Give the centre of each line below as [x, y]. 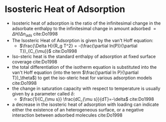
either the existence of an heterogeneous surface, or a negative [78, 109]
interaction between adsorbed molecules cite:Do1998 [67, 115]
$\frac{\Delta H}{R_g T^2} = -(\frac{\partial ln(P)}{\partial [78, 46]
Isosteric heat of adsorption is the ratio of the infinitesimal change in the [86, 23]
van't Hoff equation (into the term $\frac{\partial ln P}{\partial [75, 72]
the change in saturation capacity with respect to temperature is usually [86, 88]
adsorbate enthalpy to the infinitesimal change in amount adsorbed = [84, 28]
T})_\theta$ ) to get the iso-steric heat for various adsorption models [82, 78]
